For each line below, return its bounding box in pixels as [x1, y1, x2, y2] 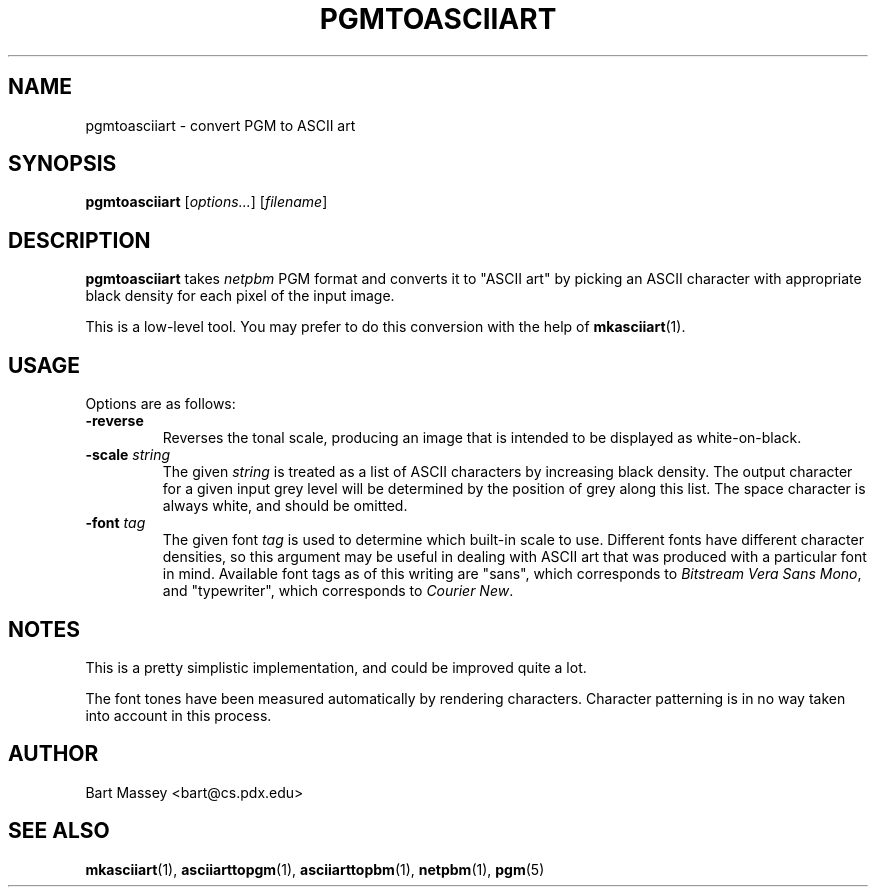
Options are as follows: [85, 395, 236, 413]
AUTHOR [8, 741, 99, 767]
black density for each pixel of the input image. [85, 287, 395, 305]
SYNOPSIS [8, 151, 117, 177]
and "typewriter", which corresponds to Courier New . [162, 582, 514, 600]
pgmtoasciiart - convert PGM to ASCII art [85, 116, 356, 134]
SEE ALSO [8, 818, 110, 844]
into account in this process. [85, 706, 272, 724]
